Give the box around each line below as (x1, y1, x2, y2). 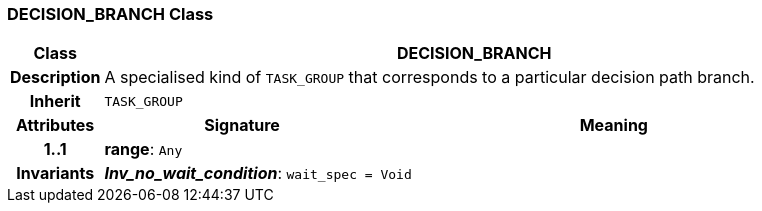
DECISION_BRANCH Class (7, 4, 214, 24)
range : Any (104, 139, 183, 160)
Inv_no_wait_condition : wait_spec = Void (104, 163, 412, 184)
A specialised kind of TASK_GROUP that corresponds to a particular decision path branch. (104, 67, 755, 88)
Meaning (579, 115, 648, 136)
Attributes (16, 115, 95, 136)
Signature (204, 115, 280, 136)
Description (10, 67, 101, 88)
